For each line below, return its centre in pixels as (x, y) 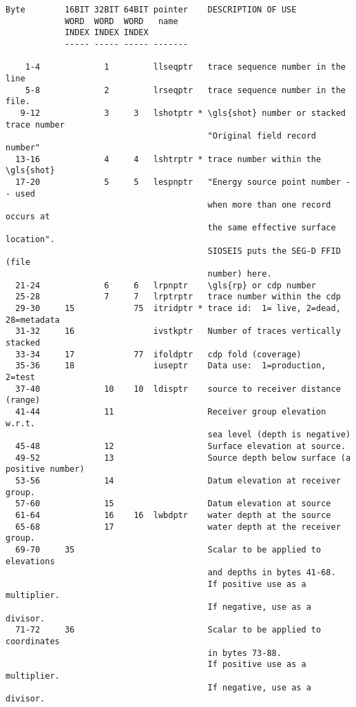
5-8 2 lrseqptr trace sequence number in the (185, 90)
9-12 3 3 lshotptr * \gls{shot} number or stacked (183, 113)
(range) (23, 400)
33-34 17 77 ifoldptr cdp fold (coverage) (158, 354)
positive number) (45, 469)
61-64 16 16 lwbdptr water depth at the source (173, 515)
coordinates (33, 642)
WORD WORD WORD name (121, 21)
